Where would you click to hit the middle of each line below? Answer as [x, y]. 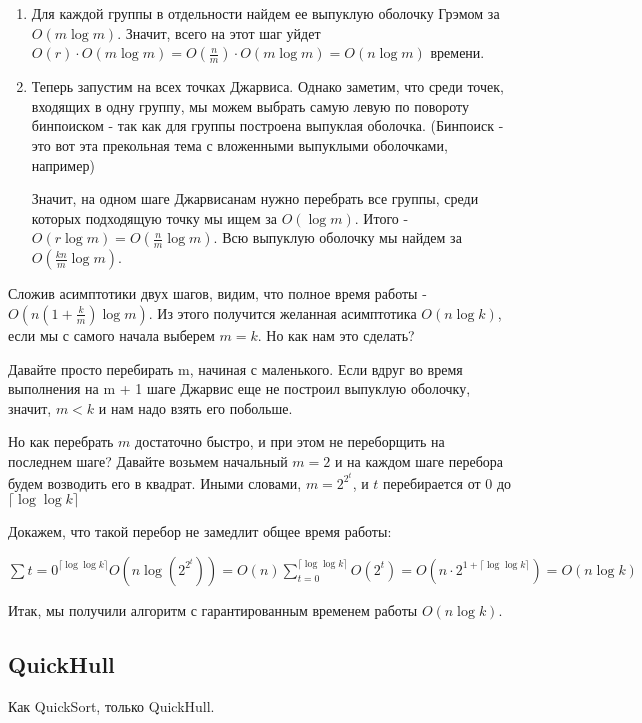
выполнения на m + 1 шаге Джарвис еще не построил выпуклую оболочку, [239, 388]
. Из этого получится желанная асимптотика [282, 312]
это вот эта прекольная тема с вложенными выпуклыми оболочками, [239, 144]
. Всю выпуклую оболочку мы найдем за [337, 237]
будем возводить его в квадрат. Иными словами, [155, 482]
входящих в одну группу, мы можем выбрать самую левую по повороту [250, 105]
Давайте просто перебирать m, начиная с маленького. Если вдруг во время [235, 368]
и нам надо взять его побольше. [195, 407]
